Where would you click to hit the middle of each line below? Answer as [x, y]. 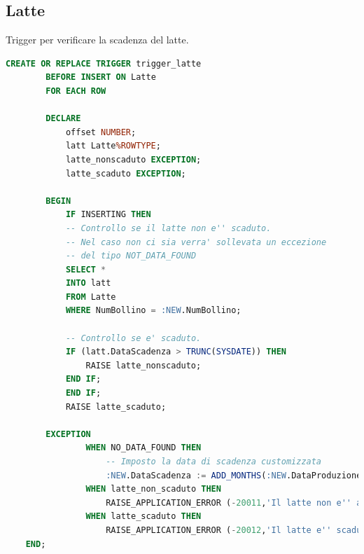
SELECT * [86, 269]
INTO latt [88, 283]
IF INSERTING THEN [108, 215]
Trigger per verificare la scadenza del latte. [97, 40]
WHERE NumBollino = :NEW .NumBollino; [153, 311]
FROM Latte [91, 297]
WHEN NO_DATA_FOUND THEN [143, 448]
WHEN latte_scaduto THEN [143, 517]
